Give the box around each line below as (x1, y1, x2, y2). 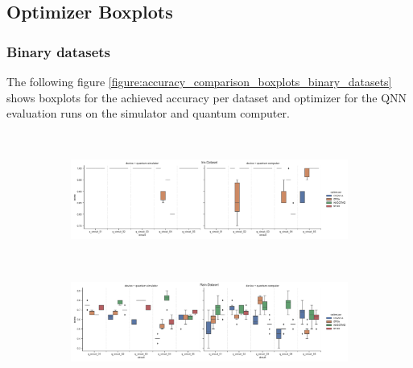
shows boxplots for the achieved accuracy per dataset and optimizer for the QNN (6, 89, 407, 105)
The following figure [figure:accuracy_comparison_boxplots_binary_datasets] (6, 73, 392, 89)
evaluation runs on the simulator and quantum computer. (6, 105, 290, 122)
